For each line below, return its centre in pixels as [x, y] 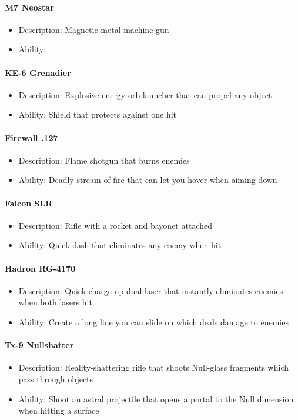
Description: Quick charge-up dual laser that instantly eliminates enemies [151, 290]
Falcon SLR [29, 203]
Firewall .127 [31, 137]
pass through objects [56, 379]
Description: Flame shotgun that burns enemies [104, 160]
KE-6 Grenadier [38, 72]
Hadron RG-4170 [40, 268]
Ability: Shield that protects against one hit [97, 114]
